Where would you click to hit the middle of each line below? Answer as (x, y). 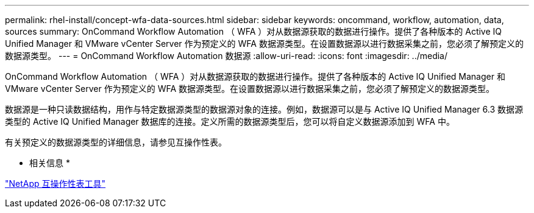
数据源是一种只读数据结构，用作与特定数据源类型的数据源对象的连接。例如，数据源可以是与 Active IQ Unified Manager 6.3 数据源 (264, 109)
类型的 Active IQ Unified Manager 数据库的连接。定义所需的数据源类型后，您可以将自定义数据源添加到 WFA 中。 (230, 121)
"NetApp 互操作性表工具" (55, 183)
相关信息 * (50, 163)
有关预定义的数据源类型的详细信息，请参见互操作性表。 (116, 142)
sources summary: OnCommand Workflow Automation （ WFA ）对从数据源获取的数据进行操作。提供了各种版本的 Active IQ (254, 31)
